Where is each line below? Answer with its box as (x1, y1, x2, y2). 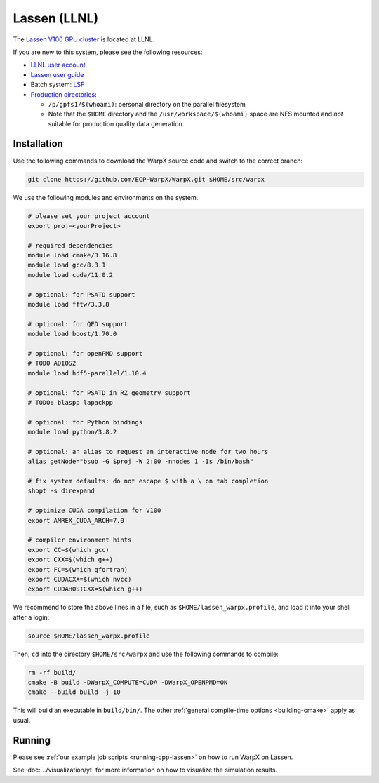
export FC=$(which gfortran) (27, 565, 128, 573)
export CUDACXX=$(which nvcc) (27, 575, 132, 583)
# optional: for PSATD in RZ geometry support (27, 389, 191, 396)
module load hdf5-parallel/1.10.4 (27, 369, 147, 377)
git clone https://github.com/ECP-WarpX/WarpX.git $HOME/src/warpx (27, 175, 265, 183)
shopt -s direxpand (27, 487, 95, 495)
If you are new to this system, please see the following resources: (13, 48, 203, 56)
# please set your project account (27, 212, 150, 220)
